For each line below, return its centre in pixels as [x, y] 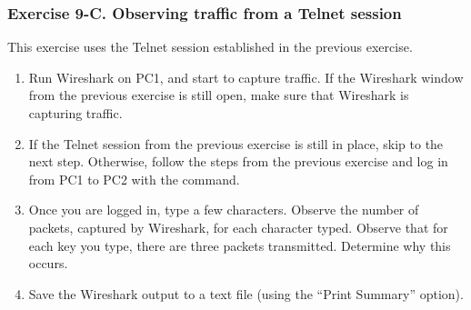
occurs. [48, 263]
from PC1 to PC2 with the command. [134, 179]
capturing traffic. [75, 113]
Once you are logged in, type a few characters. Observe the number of [224, 210]
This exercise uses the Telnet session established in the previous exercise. [210, 47]
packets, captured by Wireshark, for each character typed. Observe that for [238, 227]
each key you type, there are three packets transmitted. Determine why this [240, 245]
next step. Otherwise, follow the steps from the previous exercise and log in [238, 161]
